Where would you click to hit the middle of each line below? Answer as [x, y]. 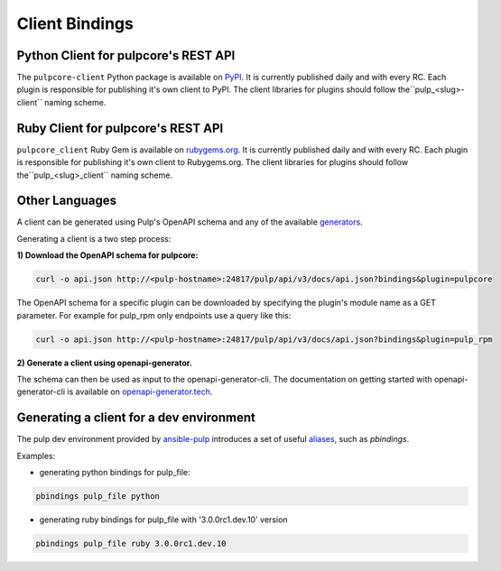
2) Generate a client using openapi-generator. [105, 363]
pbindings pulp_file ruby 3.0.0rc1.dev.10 [131, 543]
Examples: [36, 456]
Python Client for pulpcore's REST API [126, 55]
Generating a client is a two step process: [94, 238]
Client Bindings [75, 23]
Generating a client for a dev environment [136, 418]
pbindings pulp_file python [97, 496]
